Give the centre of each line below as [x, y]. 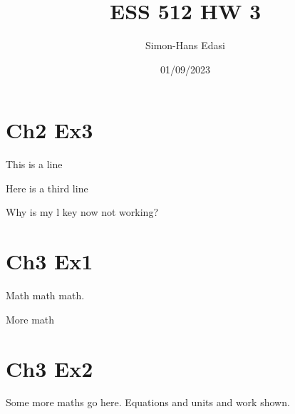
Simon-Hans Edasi [185, 45]
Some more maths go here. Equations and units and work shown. [148, 402]
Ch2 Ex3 [50, 130]
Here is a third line [47, 188]
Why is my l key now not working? [82, 212]
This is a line [34, 164]
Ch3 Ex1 [50, 261]
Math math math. [45, 295]
